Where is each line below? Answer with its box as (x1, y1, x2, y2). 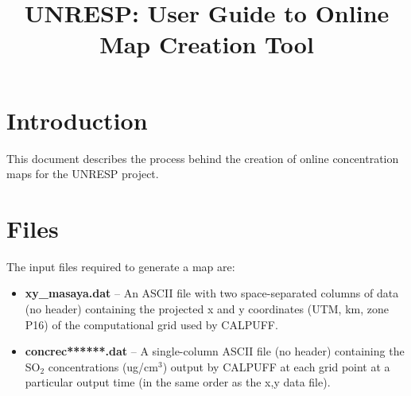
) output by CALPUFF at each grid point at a (162, 358, 390, 375)
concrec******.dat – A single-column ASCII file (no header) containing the (25, 343, 405, 359)
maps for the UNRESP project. (6, 165, 159, 182)
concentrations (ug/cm (48, 358, 158, 375)
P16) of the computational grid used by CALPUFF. (25, 316, 278, 332)
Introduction (6, 103, 148, 136)
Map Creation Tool (99, 28, 314, 60)
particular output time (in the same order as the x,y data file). (25, 374, 331, 390)
